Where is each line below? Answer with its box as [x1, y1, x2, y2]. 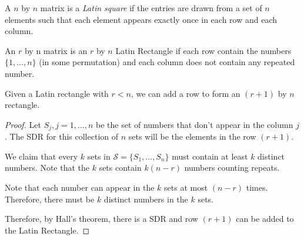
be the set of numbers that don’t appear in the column [95, 118, 293, 130]
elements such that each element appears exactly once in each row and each [5, 13, 277, 25]
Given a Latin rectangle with [5, 87, 109, 99]
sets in [87, 150, 111, 162]
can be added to [236, 212, 294, 225]
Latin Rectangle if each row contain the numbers [115, 44, 292, 56]
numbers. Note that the [5, 161, 90, 174]
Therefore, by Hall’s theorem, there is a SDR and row [5, 212, 198, 225]
